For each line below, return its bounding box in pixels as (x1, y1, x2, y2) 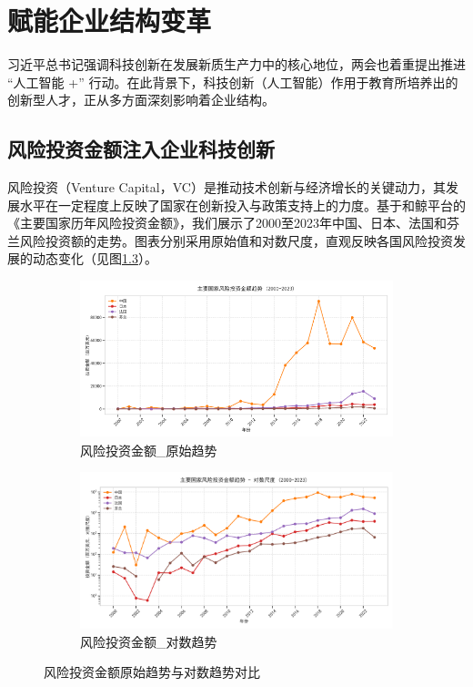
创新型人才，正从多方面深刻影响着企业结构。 (7, 90, 275, 109)
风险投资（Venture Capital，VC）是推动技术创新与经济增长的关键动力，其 (7, 178, 446, 197)
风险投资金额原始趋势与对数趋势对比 (44, 662, 260, 682)
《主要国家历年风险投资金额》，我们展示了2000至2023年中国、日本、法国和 (7, 213, 447, 232)
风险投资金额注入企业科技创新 (7, 135, 275, 163)
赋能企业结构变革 (7, 2, 212, 39)
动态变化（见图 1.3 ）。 (32, 249, 157, 268)
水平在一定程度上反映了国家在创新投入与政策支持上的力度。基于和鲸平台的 (19, 195, 466, 214)
